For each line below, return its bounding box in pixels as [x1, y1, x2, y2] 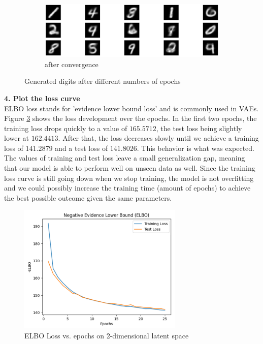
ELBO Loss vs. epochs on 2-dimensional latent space [24, 330, 189, 340]
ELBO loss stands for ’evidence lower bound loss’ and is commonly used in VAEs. [4, 103, 259, 113]
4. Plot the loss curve [4, 92, 80, 103]
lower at [4, 133, 29, 143]
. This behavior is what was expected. [137, 142, 254, 153]
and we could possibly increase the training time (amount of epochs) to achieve [4, 182, 251, 193]
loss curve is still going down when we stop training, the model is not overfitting [4, 172, 254, 183]
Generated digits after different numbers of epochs [24, 76, 181, 86]
